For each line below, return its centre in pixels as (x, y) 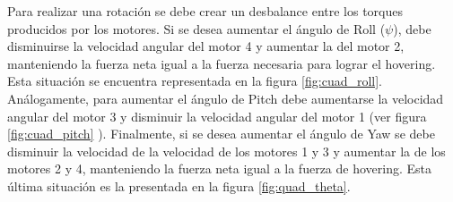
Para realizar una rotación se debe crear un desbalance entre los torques (205, 11)
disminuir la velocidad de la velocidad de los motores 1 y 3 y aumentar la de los (226, 151)
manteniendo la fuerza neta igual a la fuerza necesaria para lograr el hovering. (222, 63)
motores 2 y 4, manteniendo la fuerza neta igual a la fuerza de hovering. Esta (219, 168)
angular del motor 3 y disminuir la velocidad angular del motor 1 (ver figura (217, 116)
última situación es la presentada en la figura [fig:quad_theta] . (179, 185)
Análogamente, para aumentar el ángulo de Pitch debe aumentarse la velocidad (226, 98)
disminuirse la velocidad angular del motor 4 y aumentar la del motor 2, (206, 46)
